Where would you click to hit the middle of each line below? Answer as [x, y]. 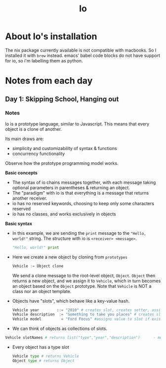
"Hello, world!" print [36, 247]
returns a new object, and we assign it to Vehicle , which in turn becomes [86, 281]
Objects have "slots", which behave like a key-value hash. [71, 301]
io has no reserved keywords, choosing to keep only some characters [83, 203]
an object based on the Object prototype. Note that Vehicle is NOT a [82, 286]
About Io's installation [51, 36]
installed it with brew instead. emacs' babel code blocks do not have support [83, 55]
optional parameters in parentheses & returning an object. [71, 187]
